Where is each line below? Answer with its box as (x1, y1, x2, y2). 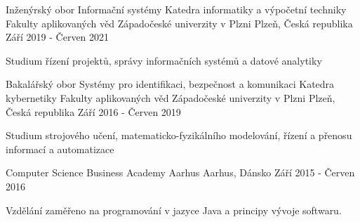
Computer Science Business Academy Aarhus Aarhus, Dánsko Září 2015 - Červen (6, 165, 355, 180)
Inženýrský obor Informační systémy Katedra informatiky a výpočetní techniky (6, 2, 347, 16)
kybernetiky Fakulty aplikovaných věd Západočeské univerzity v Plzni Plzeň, (6, 90, 335, 105)
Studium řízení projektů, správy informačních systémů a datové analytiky (6, 53, 322, 67)
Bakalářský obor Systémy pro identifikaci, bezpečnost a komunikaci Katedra (6, 77, 335, 91)
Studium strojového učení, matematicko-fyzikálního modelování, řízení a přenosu (6, 128, 352, 143)
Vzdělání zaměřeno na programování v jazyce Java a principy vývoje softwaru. (6, 202, 342, 217)
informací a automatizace (6, 141, 114, 156)
